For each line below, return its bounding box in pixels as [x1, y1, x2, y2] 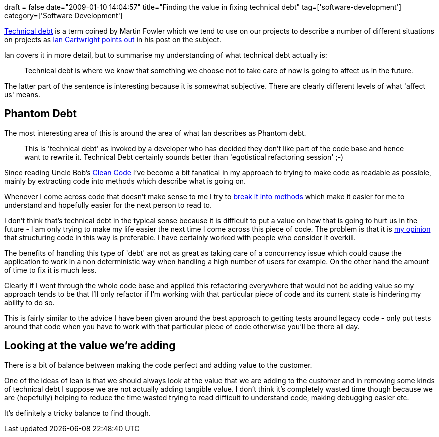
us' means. [4, 90, 40, 99]
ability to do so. [4, 298, 55, 307]
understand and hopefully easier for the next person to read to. [4, 200, 212, 209]
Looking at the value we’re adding [4, 339, 176, 352]
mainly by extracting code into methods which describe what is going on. [4, 176, 246, 185]
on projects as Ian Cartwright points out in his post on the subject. [4, 35, 222, 44]
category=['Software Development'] [4, 11, 123, 20]
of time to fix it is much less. [4, 265, 97, 274]
